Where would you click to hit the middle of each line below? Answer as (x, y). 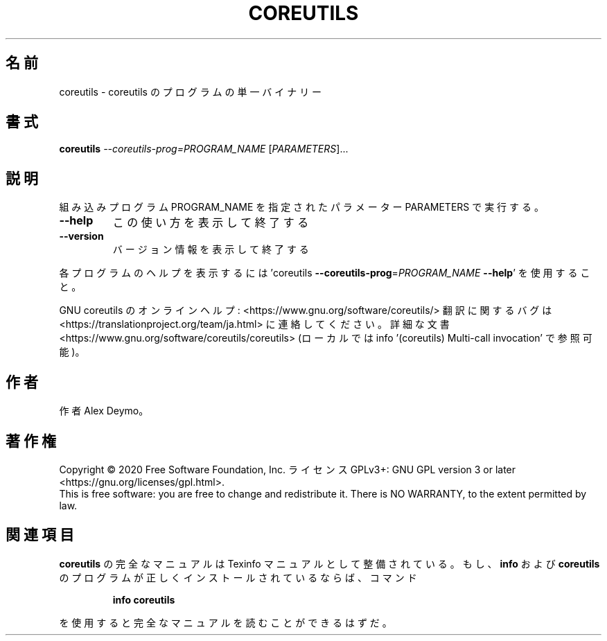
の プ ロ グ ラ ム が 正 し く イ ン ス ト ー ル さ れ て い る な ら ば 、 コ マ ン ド (238, 577)
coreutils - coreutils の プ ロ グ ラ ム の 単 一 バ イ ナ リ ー (191, 91)
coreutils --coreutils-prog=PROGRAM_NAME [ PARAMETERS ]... (204, 149)
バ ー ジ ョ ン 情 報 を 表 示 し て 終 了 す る (211, 249)
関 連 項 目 (40, 535)
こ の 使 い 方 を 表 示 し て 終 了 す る (211, 223)
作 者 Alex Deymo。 (104, 411)
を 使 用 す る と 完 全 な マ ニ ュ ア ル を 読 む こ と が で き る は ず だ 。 (226, 622)
